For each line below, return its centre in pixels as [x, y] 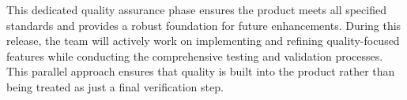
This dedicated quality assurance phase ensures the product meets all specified [196, 9]
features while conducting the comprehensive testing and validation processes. [195, 56]
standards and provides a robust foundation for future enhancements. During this [204, 25]
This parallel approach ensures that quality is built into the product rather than [201, 71]
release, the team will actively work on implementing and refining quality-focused [203, 41]
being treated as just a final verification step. [115, 86]
